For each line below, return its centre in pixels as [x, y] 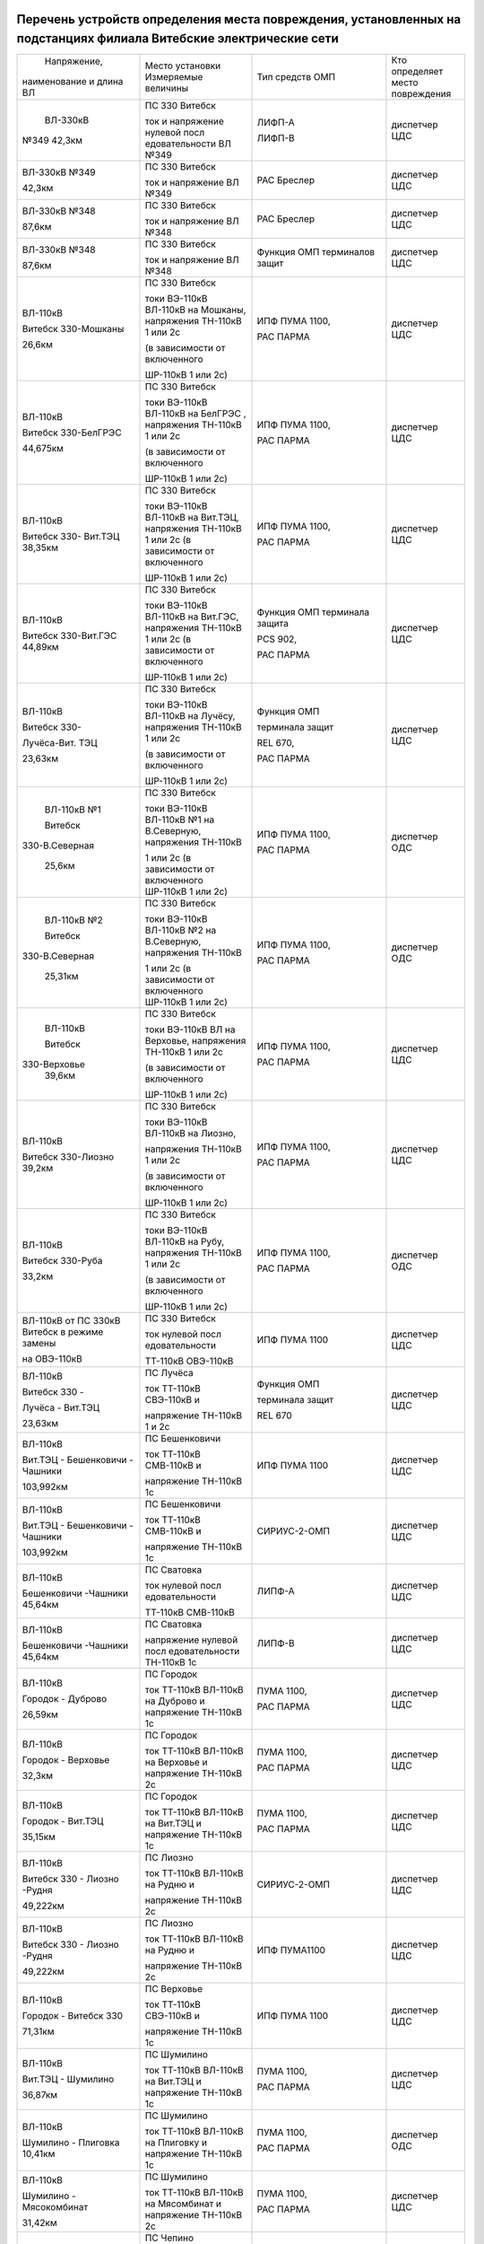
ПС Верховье [174, 1989]
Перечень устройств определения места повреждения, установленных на [239, 19]
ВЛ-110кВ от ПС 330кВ [71, 1321]
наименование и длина [73, 82]
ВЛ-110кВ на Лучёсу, [190, 716]
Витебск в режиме [63, 1332]
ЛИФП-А [276, 123]
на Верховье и [176, 1762]
